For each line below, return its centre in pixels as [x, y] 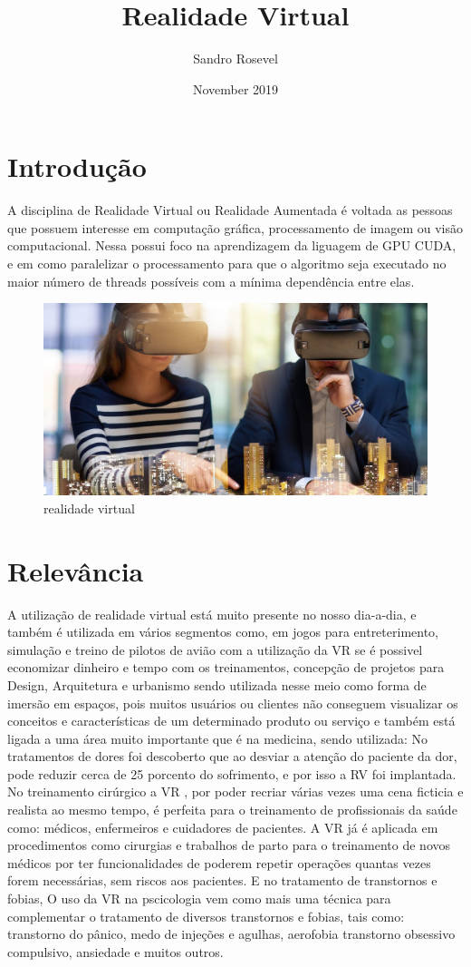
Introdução [77, 166]
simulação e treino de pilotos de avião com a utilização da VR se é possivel [215, 649]
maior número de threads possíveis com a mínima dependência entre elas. [211, 281]
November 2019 [235, 88]
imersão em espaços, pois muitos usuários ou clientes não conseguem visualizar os [233, 703]
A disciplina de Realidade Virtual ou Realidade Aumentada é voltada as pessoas [230, 210]
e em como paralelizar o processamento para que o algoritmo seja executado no [227, 264]
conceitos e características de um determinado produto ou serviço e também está [231, 721]
